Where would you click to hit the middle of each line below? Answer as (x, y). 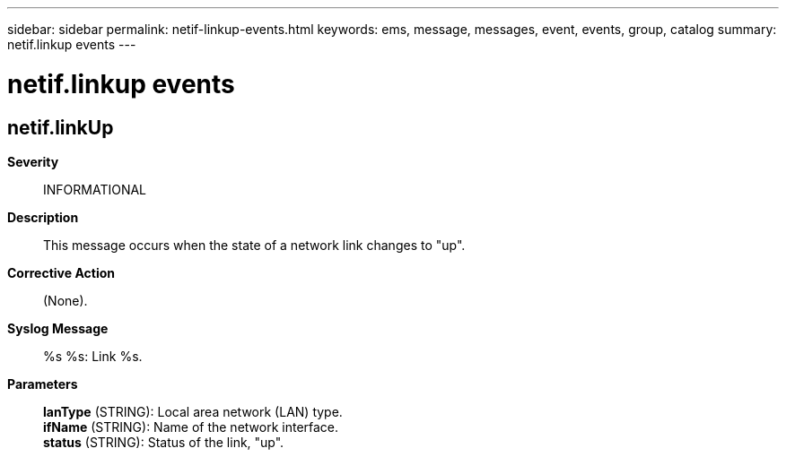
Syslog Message (58, 328)
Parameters (43, 384)
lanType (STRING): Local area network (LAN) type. (193, 411)
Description (43, 217)
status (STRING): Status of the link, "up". (164, 442)
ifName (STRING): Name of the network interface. (191, 427)
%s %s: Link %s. (93, 356)
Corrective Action (61, 272)
